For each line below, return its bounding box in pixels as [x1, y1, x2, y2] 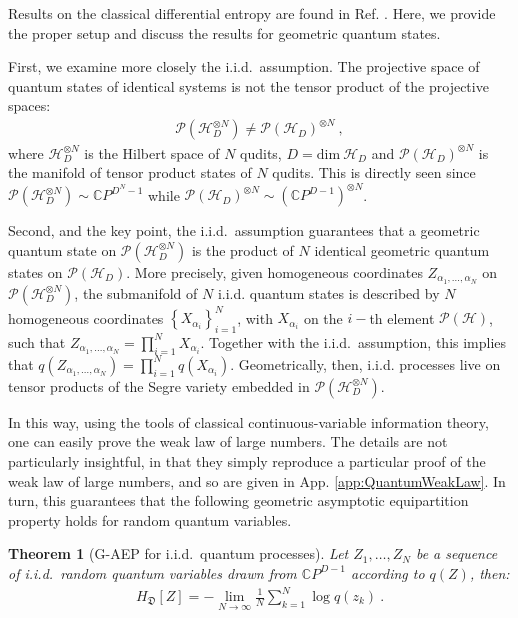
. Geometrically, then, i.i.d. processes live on [230, 353, 501, 374]
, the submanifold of [74, 282, 198, 303]
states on [8, 261, 63, 282]
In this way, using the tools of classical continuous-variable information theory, [8, 411, 489, 432]
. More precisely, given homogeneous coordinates [126, 261, 423, 282]
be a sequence [415, 543, 498, 564]
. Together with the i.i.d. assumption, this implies [200, 331, 507, 352]
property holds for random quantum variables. [8, 509, 292, 530]
